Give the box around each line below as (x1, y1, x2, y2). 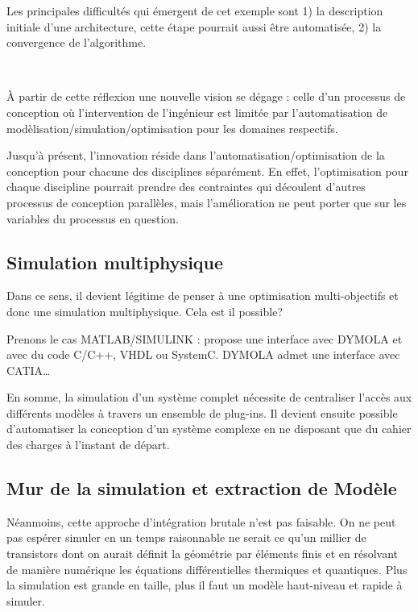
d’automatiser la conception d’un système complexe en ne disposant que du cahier (6, 420, 412, 437)
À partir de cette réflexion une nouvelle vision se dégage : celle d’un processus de (6, 88, 406, 105)
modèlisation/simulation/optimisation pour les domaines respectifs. (6, 119, 338, 136)
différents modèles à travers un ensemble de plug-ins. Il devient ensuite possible (6, 404, 398, 421)
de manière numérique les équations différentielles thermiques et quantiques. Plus (6, 560, 408, 577)
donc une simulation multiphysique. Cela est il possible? (6, 302, 283, 319)
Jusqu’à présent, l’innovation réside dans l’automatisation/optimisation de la (6, 147, 385, 164)
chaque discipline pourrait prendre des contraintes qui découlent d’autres (6, 178, 366, 195)
